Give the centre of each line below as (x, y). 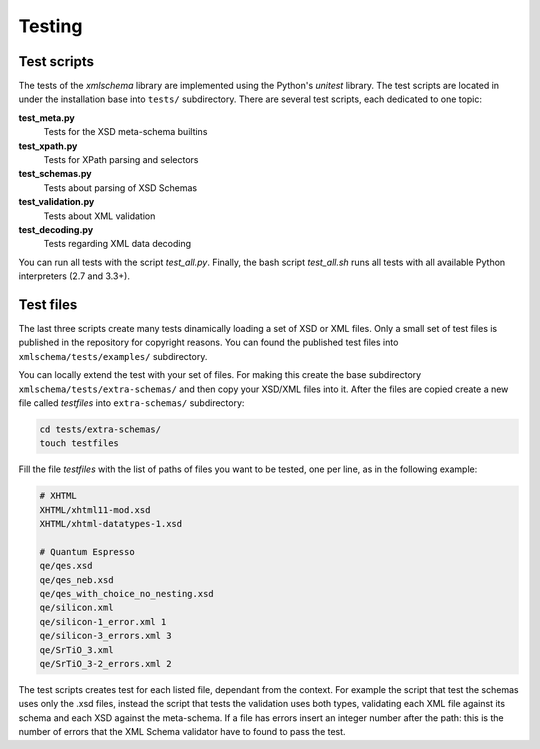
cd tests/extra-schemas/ (100, 429)
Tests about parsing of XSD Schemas (120, 187)
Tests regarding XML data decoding (117, 244)
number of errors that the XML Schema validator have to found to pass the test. (182, 732)
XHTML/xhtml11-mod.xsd (95, 509)
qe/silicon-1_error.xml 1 (103, 621)
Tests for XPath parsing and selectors (121, 160)
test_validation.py (56, 202)
